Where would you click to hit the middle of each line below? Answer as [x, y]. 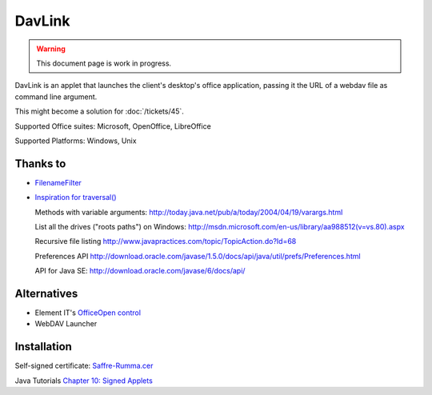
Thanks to [40, 164]
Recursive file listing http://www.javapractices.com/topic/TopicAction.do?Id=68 [166, 241]
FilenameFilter [58, 182]
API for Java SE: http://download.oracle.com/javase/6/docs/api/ [140, 271]
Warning [51, 49]
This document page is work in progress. [104, 63]
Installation [43, 347]
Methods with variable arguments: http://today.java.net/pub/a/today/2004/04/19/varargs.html [189, 212]
